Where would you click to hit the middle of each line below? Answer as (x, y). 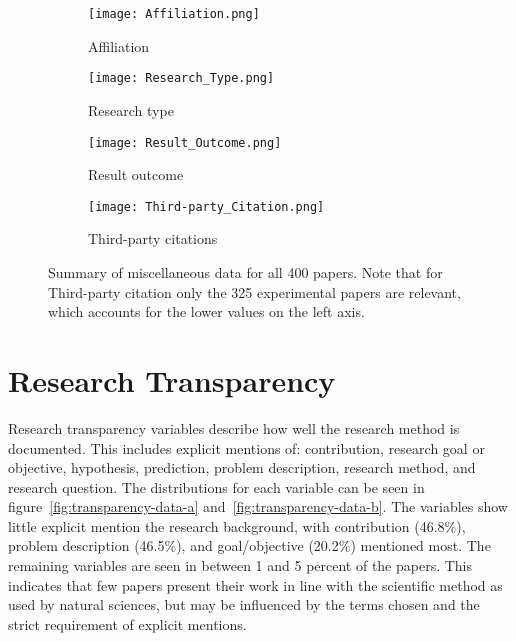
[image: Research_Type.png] (181, 78)
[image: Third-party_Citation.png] (206, 206)
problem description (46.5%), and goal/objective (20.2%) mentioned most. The (249, 545)
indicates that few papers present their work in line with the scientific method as (255, 584)
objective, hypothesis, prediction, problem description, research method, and (242, 467)
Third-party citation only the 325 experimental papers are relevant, (254, 291)
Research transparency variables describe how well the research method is (234, 427)
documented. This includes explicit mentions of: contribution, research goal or (246, 447)
